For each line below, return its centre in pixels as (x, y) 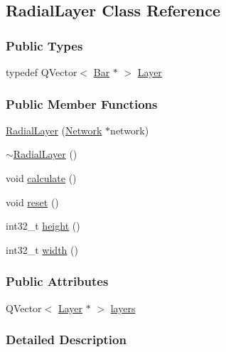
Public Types (44, 45)
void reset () (32, 202)
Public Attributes (57, 281)
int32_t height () (43, 226)
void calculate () (41, 178)
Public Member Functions (82, 103)
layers (123, 308)
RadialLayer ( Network (54, 130)
